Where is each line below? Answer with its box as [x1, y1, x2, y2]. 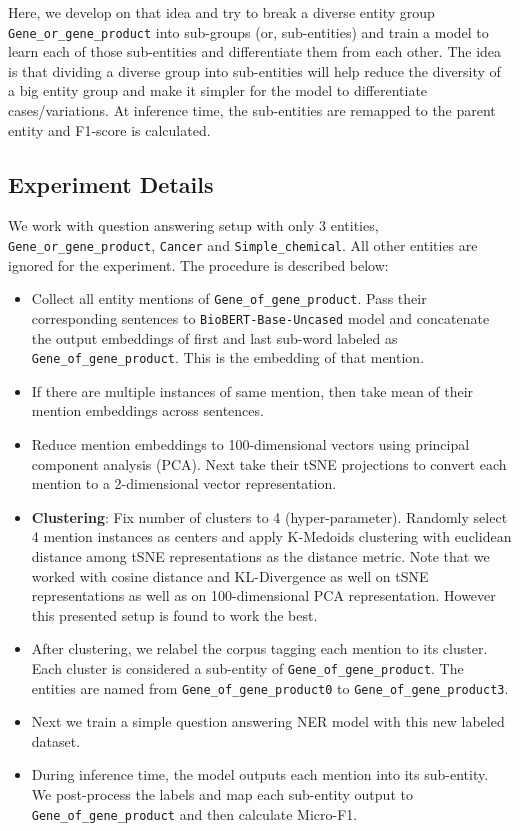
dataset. [31, 730, 81, 751]
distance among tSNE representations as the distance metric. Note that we [31, 545, 490, 566]
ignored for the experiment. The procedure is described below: [8, 254, 389, 275]
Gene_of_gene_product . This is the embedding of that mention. [31, 347, 425, 368]
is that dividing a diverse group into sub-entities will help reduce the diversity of [8, 60, 501, 81]
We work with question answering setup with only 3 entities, [8, 215, 379, 236]
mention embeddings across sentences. [31, 400, 264, 421]
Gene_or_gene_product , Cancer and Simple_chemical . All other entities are [8, 235, 478, 256]
